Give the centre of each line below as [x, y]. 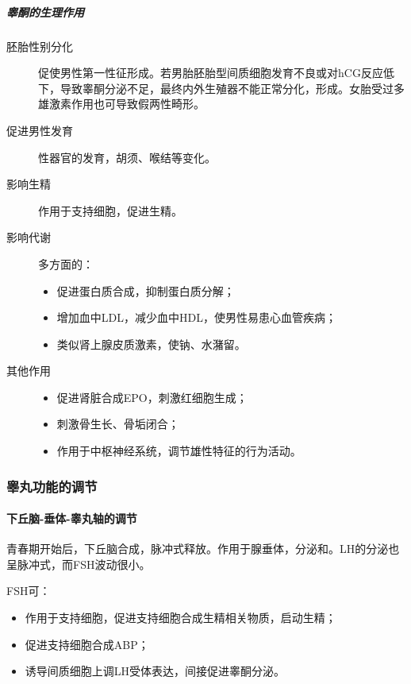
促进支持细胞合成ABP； [87, 644]
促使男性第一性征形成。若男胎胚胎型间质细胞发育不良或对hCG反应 [211, 73]
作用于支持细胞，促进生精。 [110, 210]
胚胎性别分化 [40, 46]
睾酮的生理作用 [45, 12]
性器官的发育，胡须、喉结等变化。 [127, 157]
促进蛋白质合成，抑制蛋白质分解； [146, 290]
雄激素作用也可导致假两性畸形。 [121, 104]
